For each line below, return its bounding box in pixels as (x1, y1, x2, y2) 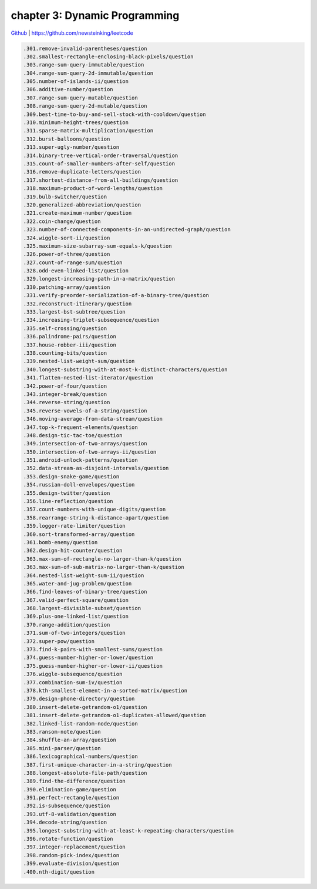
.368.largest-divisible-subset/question (23, 605, 141, 612)
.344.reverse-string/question (23, 399, 110, 406)
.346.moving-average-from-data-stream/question (23, 415, 163, 422)
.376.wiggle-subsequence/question (23, 671, 123, 678)
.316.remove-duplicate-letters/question (23, 168, 141, 175)
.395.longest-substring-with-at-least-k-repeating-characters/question (23, 827, 234, 834)
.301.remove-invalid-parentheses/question (23, 45, 147, 52)
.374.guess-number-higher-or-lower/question (23, 654, 154, 661)
